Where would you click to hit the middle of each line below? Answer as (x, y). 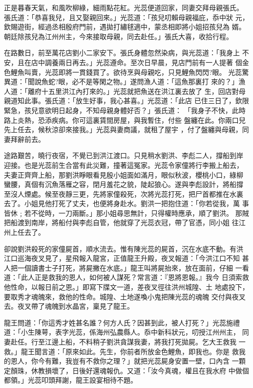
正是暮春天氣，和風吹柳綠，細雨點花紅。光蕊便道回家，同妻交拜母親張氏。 (124, 7)
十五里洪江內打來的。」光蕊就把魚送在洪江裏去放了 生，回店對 (140, 91)
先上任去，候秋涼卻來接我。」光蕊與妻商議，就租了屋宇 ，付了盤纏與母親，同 (126, 129)
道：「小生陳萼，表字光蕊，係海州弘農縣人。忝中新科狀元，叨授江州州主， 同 (126, 332)
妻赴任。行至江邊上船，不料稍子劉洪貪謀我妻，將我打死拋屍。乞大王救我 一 (125, 342)
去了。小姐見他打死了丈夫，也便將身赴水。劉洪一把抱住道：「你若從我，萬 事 (126, 203)
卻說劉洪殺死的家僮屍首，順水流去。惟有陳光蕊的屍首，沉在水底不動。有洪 (124, 248)
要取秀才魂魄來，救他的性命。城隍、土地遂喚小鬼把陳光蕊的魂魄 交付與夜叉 (125, 296)
